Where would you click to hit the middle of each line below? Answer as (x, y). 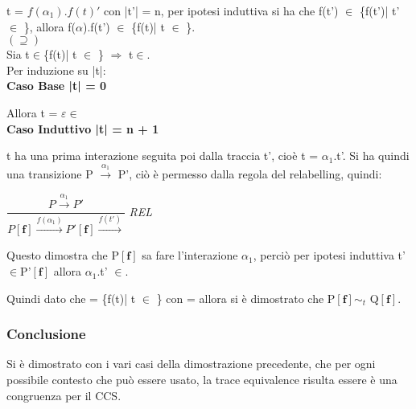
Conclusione (46, 334)
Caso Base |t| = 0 (57, 86)
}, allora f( (49, 26)
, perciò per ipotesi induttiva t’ (329, 255)
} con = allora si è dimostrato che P (246, 298)
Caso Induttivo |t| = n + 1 (83, 128)
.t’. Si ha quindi (371, 155)
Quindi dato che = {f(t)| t (71, 298)
